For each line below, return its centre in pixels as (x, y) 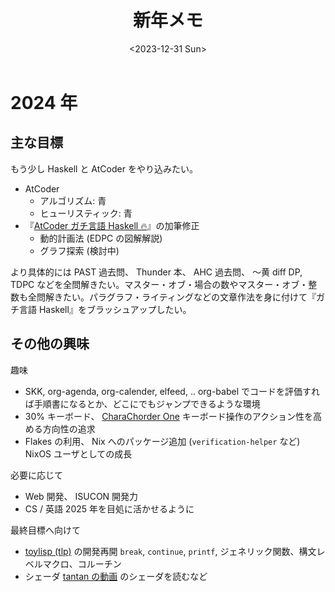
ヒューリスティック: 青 (86, 213)
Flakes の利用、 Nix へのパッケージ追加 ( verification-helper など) (162, 441)
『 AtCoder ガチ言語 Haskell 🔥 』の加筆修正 (112, 225)
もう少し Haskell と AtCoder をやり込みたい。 (104, 168)
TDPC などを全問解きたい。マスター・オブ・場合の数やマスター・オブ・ (159, 284)
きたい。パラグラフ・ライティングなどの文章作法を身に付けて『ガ (189, 297)
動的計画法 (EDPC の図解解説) (101, 238)
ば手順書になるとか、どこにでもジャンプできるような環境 (142, 403)
